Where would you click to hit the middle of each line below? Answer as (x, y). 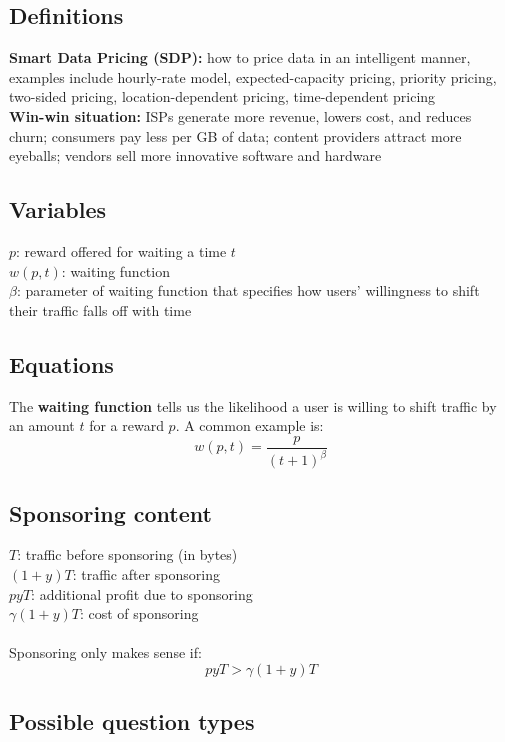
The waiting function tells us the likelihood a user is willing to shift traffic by (253, 405)
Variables (58, 209)
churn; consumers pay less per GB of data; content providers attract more (235, 135)
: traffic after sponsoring (146, 573)
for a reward (126, 425)
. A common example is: (249, 425)
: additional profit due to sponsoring (142, 593)
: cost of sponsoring (139, 613)
